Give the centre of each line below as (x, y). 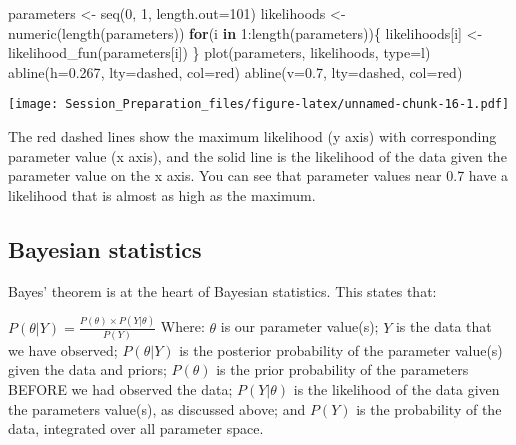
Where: (182, 326)
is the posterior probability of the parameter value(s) (341, 349)
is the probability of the (429, 408)
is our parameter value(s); (299, 326)
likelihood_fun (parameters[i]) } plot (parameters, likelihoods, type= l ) (219, 52)
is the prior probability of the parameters (342, 369)
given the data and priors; (87, 369)
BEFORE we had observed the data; (120, 389)
